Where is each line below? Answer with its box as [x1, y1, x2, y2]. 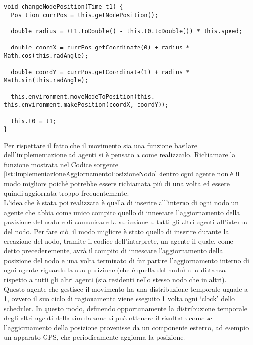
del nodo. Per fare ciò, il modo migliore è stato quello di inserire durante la [4, 226, 229, 236]
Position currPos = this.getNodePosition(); [11, 11, 158, 19]
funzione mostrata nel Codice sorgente [4, 159, 118, 169]
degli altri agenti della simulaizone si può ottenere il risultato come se [4, 313, 212, 323]
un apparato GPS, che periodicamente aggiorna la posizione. [4, 332, 185, 342]
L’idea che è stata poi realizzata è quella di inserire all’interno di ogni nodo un [4, 197, 239, 208]
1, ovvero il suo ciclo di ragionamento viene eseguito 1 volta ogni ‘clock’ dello [4, 294, 235, 303]
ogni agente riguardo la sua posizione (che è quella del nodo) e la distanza [4, 265, 226, 275]
